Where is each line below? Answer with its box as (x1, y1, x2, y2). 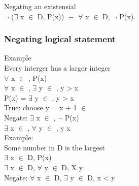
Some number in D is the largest (4, 142, 105, 152)
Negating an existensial (4, 1, 76, 11)
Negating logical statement (4, 33, 116, 45)
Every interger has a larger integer (4, 63, 111, 73)
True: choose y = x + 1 (4, 102, 77, 113)
